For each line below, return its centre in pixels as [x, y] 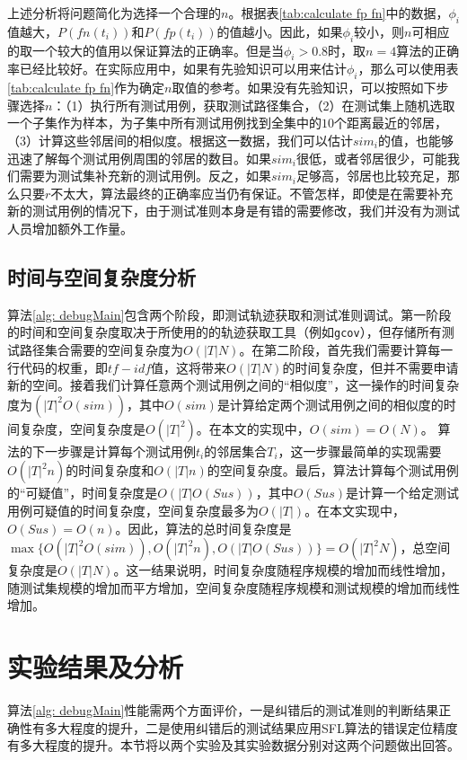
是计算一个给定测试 [403, 493]
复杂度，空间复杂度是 [82, 428]
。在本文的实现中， [253, 428]
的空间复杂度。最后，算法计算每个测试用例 [333, 470]
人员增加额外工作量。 [70, 228]
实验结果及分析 [96, 667]
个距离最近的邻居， [391, 123]
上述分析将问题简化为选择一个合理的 [114, 13]
